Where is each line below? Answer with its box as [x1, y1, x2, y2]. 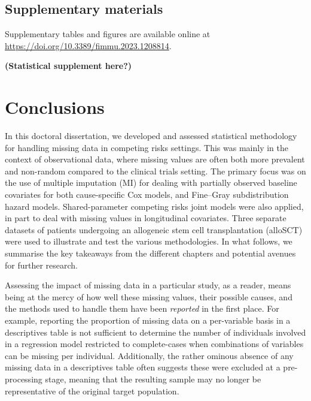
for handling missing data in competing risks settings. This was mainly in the [5, 141, 288, 153]
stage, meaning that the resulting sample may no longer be [45, 372, 261, 385]
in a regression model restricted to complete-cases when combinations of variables [5, 337, 304, 350]
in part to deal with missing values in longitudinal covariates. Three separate [5, 212, 286, 224]
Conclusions [5, 95, 105, 119]
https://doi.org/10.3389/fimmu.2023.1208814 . [5, 39, 172, 52]
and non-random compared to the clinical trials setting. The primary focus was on [5, 164, 306, 177]
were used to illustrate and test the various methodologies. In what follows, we [5, 235, 292, 248]
